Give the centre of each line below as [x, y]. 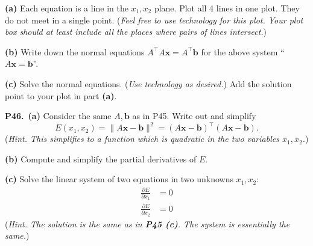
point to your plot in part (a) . [61, 95]
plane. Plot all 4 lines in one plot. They [227, 8]
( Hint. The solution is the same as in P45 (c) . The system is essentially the [147, 223]
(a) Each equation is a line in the [67, 8]
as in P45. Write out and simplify [194, 116]
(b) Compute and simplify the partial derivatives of [101, 158]
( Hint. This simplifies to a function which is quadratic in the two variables [142, 139]
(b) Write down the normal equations [75, 51]
